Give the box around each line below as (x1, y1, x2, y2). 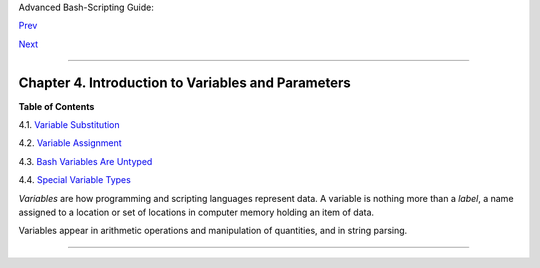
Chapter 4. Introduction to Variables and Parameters (18, 74, 352, 91)
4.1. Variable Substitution (18, 119, 120, 131)
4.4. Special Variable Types (18, 174, 132, 186)
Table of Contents (18, 100, 95, 112)
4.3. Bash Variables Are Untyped (18, 155, 153, 167)
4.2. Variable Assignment (18, 137, 122, 149)
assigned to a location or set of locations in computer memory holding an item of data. (18, 206, 375, 219)
